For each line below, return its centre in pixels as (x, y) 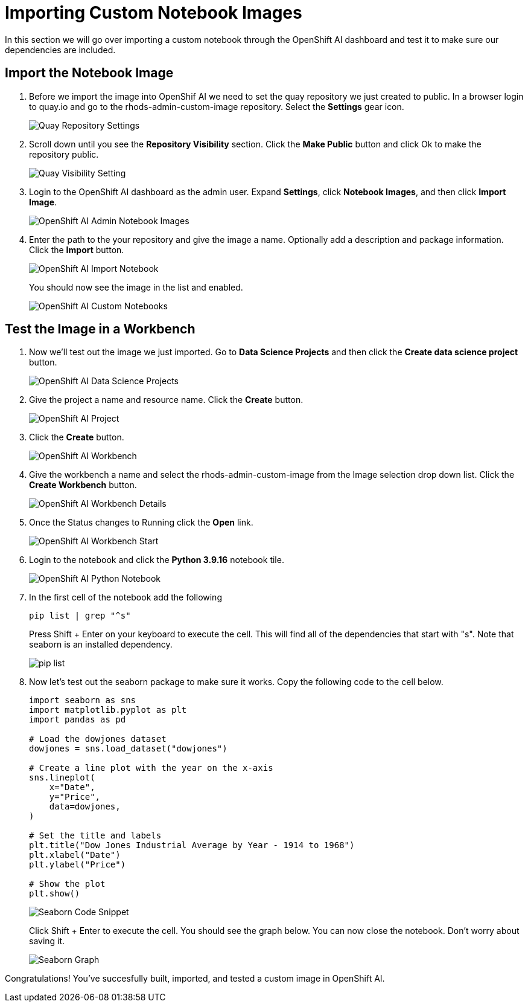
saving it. (47, 941)
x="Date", (72, 787)
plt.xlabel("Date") (75, 855)
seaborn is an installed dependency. (101, 645)
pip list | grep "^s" (80, 616)
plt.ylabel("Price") (78, 865)
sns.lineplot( (62, 778)
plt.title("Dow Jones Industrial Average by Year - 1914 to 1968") (192, 845)
